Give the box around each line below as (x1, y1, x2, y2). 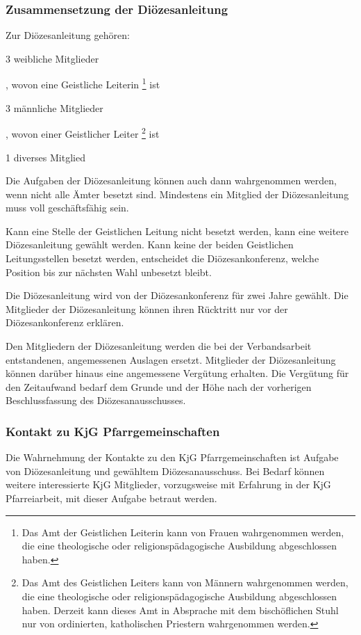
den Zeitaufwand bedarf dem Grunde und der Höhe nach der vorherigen (6, 379, 312, 394)
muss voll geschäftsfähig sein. (6, 200, 129, 215)
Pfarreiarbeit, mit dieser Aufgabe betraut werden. (6, 491, 217, 505)
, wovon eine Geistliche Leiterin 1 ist (6, 75, 160, 92)
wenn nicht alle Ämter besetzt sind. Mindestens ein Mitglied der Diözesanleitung (6, 186, 349, 201)
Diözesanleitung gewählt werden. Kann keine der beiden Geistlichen (6, 237, 294, 252)
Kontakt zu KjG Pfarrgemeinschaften (6, 422, 220, 440)
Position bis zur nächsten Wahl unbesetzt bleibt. (6, 264, 212, 279)
